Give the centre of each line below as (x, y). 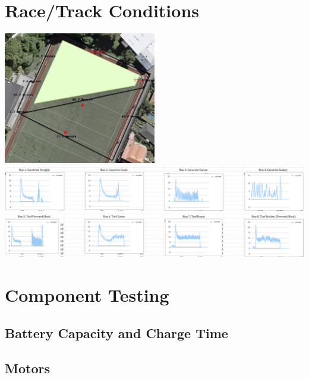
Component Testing (87, 295)
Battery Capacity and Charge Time (116, 332)
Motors (27, 368)
